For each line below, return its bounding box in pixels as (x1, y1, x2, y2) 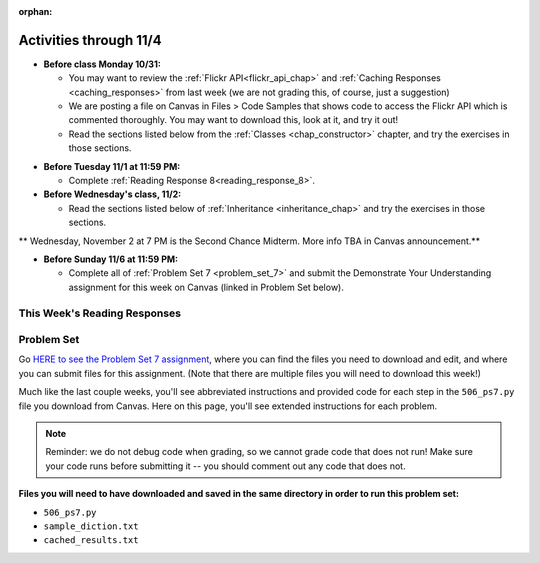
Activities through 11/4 (18, 31, 162, 49)
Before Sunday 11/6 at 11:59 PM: (43, 253, 179, 265)
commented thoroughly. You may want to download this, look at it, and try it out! (68, 114, 399, 126)
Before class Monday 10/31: (43, 58, 162, 70)
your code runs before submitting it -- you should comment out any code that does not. (45, 460, 406, 472)
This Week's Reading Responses (18, 306, 182, 320)
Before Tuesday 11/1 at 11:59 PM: (43, 160, 181, 172)
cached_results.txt (43, 535, 139, 546)
